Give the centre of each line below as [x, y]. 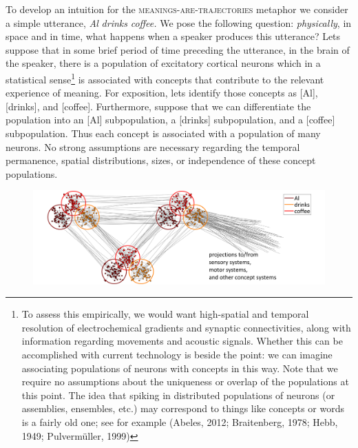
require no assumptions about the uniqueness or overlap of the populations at [185, 381]
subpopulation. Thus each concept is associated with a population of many [163, 133]
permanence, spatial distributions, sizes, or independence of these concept [161, 160]
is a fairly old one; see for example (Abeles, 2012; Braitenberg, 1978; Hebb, [180, 421]
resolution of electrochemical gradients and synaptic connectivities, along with [186, 327]
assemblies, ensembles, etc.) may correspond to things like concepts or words [183, 408]
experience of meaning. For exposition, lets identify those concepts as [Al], [162, 93]
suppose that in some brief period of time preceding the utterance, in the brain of [178, 49]
